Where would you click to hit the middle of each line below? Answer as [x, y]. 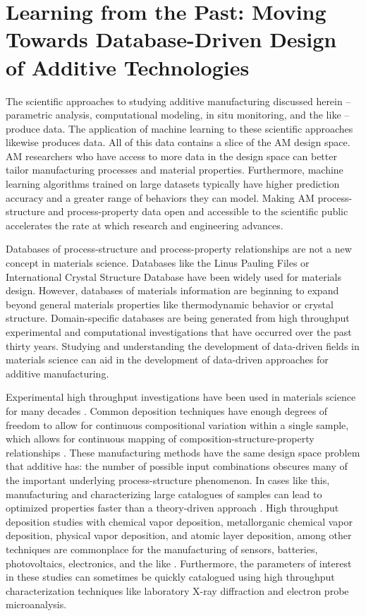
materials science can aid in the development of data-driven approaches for [167, 360]
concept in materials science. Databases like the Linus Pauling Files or [158, 263]
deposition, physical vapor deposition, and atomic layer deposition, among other [179, 535]
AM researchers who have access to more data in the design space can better [171, 156]
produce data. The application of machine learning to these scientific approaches [179, 128]
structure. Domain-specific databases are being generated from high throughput [178, 318]
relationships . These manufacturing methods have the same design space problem [183, 452]
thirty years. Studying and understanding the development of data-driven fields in [183, 345]
